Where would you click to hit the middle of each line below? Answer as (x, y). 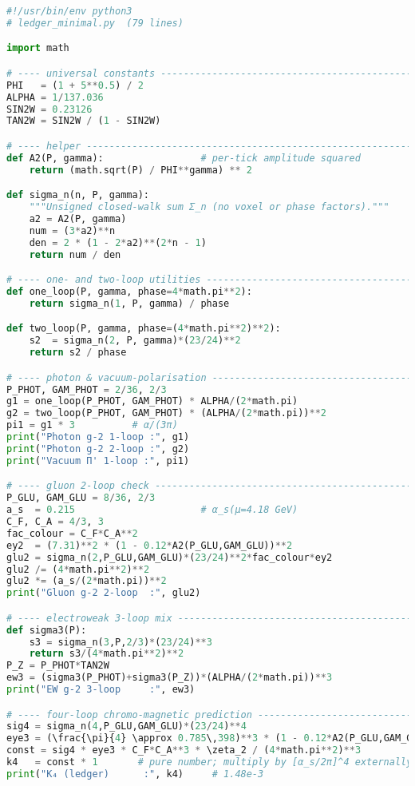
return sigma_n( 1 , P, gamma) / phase (129, 303)
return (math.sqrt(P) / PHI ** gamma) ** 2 (140, 170)
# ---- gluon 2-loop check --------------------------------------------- (209, 486)
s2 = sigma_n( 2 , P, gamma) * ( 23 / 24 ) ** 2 (135, 341)
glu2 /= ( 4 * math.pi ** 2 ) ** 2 (78, 569)
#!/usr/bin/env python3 (69, 11)
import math (38, 48)
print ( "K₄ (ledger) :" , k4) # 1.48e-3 (135, 774)
